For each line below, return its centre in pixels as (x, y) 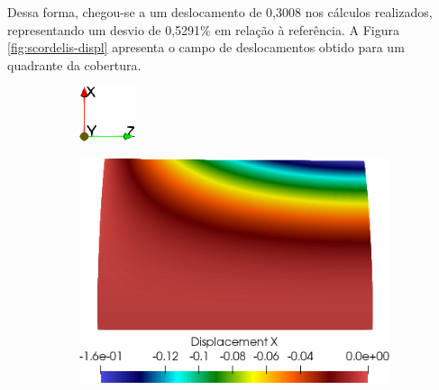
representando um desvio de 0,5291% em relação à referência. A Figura (203, 29)
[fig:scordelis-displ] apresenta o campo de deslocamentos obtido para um (206, 47)
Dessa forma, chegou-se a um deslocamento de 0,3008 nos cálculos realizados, (220, 12)
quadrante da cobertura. (74, 64)
